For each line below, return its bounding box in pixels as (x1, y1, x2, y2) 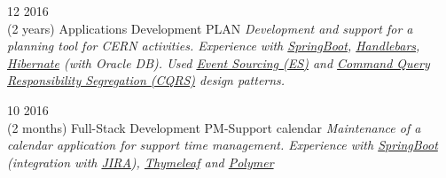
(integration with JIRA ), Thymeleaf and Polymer (7, 152, 274, 171)
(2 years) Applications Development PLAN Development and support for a (7, 19, 413, 37)
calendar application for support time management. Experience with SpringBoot (7, 135, 438, 154)
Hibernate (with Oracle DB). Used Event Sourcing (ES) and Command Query (7, 53, 430, 72)
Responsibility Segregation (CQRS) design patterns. (7, 71, 286, 89)
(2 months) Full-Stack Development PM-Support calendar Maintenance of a (7, 118, 421, 136)
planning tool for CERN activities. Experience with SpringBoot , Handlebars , (7, 36, 420, 55)
